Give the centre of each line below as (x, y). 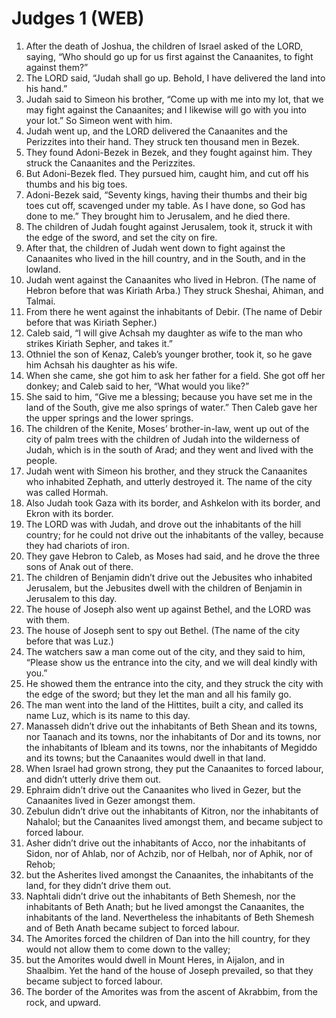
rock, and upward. (63, 1002)
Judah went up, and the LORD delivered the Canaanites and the (156, 131)
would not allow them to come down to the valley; (128, 949)
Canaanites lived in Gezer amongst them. (110, 800)
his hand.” (46, 88)
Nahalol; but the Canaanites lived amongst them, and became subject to (174, 821)
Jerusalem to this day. (71, 598)
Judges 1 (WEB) (78, 18)
